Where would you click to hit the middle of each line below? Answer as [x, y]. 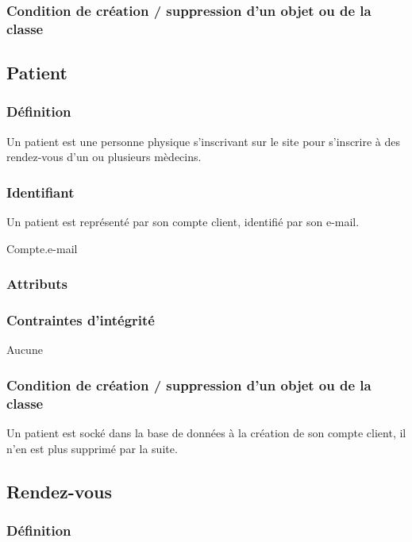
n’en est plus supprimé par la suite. [92, 448]
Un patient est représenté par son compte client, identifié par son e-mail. [183, 222]
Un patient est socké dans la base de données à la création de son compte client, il [206, 433]
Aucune [25, 350]
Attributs [37, 284]
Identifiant [40, 192]
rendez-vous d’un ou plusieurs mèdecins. [104, 157]
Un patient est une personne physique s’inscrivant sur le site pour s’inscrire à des [204, 141]
